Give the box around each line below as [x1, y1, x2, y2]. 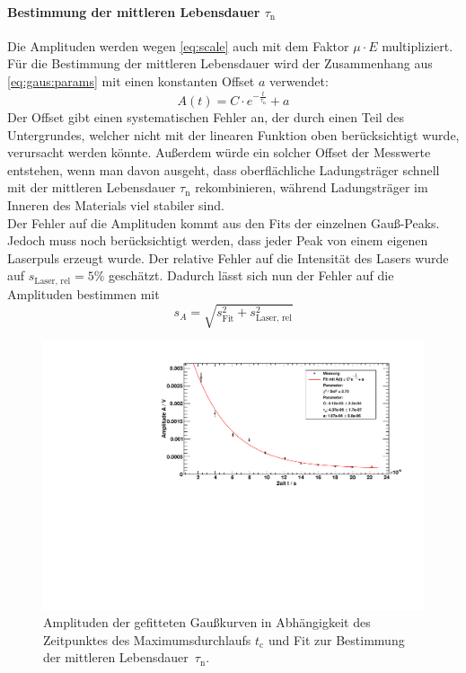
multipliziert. [382, 36, 453, 55]
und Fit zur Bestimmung [268, 630, 405, 649]
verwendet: [269, 71, 329, 90]
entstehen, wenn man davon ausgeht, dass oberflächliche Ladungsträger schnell [7, 160, 440, 179]
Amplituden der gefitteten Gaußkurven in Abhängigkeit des [43, 613, 371, 632]
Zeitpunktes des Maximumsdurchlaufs [43, 630, 251, 649]
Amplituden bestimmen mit [7, 284, 160, 303]
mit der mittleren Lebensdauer [7, 178, 176, 197]
